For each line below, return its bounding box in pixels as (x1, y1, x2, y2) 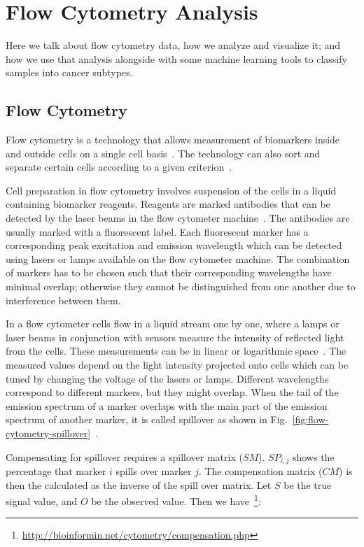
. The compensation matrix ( (198, 464, 323, 478)
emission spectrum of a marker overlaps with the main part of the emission (6, 398, 328, 413)
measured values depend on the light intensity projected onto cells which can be (6, 357, 349, 372)
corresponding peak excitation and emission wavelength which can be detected (6, 238, 342, 253)
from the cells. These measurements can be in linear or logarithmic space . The (6, 343, 346, 358)
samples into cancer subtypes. (6, 65, 133, 80)
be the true (283, 477, 332, 492)
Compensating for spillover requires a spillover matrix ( (6, 449, 243, 464)
